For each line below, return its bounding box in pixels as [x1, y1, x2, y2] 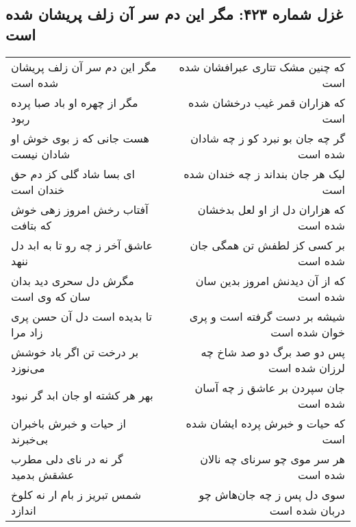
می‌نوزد [11, 359, 45, 376]
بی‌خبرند [11, 430, 49, 447]
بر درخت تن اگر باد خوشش [11, 343, 139, 360]
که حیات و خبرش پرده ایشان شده [186, 415, 345, 431]
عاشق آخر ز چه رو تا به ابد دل [11, 236, 153, 253]
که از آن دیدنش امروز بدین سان [195, 272, 345, 289]
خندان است [11, 181, 65, 197]
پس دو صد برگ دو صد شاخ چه [201, 343, 345, 360]
